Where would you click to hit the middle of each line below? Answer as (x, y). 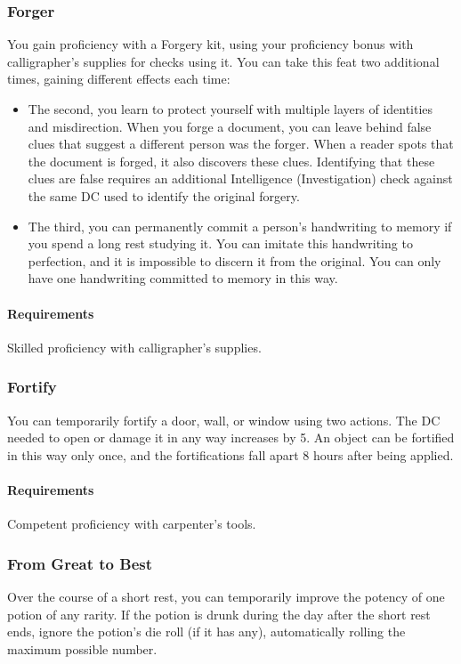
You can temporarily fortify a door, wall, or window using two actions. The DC (224, 420)
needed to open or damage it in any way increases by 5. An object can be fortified (231, 437)
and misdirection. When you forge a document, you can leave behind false (230, 126)
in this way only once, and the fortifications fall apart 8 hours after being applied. (230, 454)
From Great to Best (80, 563)
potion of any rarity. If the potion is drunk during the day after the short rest (219, 614)
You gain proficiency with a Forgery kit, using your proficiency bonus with (210, 44)
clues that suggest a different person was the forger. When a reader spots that (241, 144)
